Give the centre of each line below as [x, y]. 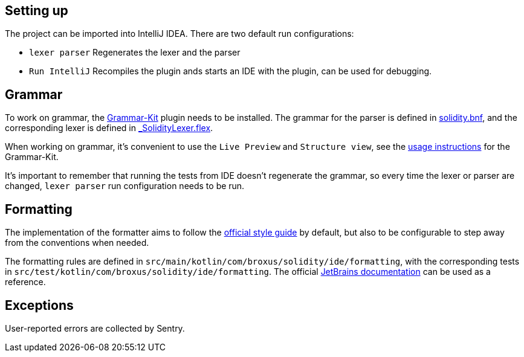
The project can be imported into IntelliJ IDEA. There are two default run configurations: [180, 34]
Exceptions [39, 305]
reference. [25, 282]
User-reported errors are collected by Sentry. [95, 328]
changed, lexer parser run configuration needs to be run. [125, 186]
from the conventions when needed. [77, 243]
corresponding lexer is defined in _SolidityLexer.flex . [109, 128]
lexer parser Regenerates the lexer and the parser [135, 53]
